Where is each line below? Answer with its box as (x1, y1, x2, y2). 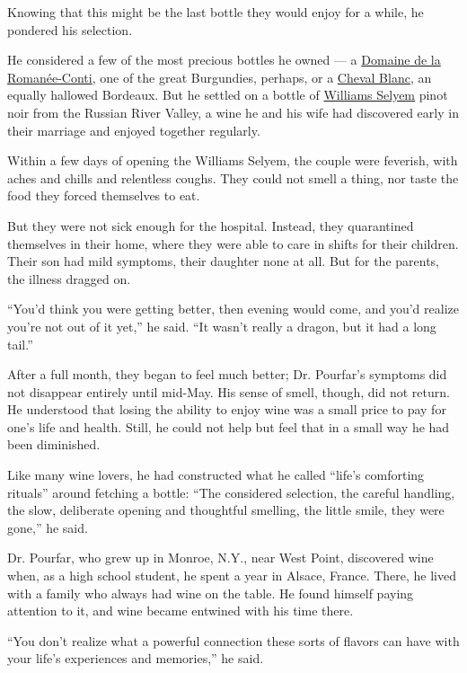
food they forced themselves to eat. (7, 186, 200, 205)
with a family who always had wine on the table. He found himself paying (7, 583, 414, 602)
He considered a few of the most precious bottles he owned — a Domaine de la (7, 50, 441, 69)
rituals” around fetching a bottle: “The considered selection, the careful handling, (7, 483, 455, 501)
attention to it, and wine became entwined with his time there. (7, 601, 354, 620)
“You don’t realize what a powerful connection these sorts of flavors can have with (7, 631, 460, 650)
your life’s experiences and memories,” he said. (7, 649, 264, 668)
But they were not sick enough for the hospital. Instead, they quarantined (7, 216, 414, 235)
